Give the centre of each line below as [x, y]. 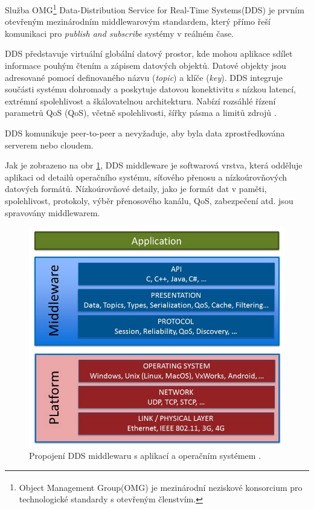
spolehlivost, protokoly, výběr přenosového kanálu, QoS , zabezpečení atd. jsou [149, 200]
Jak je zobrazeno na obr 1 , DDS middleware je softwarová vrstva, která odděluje [154, 165]
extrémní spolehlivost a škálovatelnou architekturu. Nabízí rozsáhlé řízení [140, 101]
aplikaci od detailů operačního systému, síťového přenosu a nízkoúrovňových [146, 177]
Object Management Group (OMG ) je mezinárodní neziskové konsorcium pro [161, 487]
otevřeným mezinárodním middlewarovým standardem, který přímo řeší [138, 21]
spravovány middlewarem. [53, 212]
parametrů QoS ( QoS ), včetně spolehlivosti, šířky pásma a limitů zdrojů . [141, 113]
